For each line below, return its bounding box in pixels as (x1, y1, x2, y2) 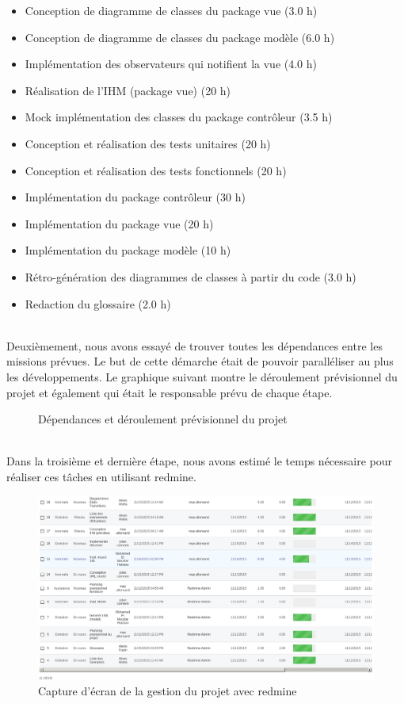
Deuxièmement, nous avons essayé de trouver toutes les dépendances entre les (6, 337, 383, 354)
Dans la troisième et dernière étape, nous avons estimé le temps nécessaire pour (6, 453, 393, 469)
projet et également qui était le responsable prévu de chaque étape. (6, 384, 333, 400)
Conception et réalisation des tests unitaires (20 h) (25, 135, 271, 151)
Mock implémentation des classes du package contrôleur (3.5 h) (25, 109, 333, 125)
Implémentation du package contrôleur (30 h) (25, 189, 246, 205)
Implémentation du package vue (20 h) (25, 215, 214, 231)
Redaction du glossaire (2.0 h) (25, 295, 171, 312)
